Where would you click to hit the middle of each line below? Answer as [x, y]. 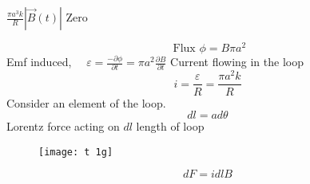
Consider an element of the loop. [86, 102]
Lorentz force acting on [63, 126]
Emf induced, [39, 62]
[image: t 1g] [76, 152]
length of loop [170, 126]
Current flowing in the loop [237, 62]
